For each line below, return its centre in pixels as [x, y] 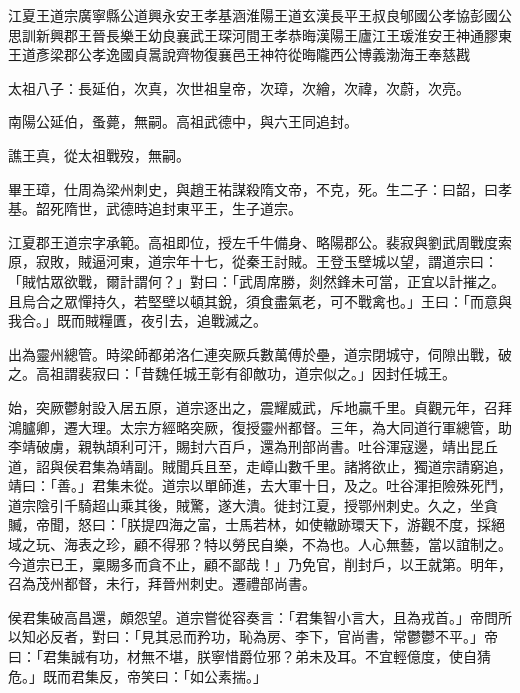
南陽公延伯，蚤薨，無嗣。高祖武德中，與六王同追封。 [183, 121]
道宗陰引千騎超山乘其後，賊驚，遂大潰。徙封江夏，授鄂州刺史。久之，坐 [246, 504]
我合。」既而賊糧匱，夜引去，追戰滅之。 [137, 320]
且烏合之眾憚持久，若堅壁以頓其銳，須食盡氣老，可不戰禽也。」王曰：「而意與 [260, 300]
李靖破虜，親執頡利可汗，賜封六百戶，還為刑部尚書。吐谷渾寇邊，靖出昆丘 [253, 446]
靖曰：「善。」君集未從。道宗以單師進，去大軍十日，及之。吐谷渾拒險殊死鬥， [260, 485]
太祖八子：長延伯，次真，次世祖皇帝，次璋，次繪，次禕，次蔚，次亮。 [239, 87]
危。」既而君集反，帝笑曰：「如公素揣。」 [137, 675]
